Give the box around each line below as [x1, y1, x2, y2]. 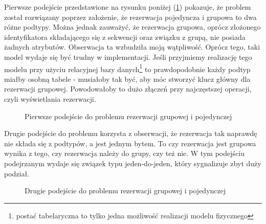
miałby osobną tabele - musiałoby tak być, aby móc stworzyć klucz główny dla [4, 73, 251, 84]
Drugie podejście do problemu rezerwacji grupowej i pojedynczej [25, 185, 226, 196]
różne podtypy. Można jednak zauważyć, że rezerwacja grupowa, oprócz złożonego [4, 21, 261, 32]
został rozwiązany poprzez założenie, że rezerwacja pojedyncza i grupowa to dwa [4, 11, 257, 22]
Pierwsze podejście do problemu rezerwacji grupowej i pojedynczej [25, 110, 232, 121]
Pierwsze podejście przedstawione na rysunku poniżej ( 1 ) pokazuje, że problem [4, 2, 251, 12]
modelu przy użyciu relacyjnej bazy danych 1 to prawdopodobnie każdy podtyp [4, 62, 251, 74]
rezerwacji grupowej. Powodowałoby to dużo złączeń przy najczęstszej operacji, [4, 83, 252, 94]
